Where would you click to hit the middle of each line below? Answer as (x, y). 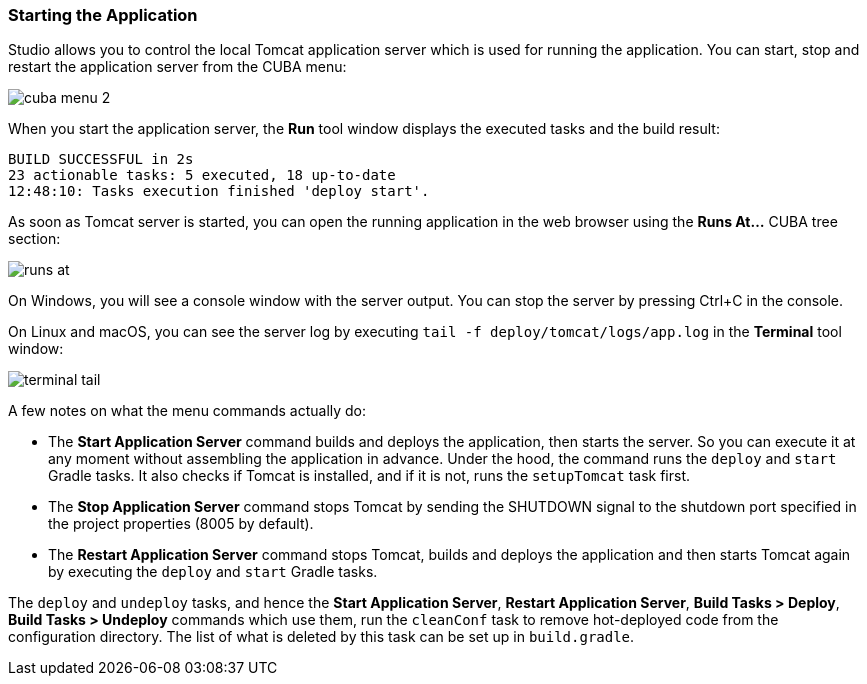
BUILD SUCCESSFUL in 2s (101, 159)
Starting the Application (103, 15)
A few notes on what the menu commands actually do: (187, 411)
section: (34, 239)
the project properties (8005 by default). (181, 524)
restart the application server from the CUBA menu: (177, 67)
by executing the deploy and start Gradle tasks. (213, 572)
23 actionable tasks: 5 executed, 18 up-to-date (202, 175)
